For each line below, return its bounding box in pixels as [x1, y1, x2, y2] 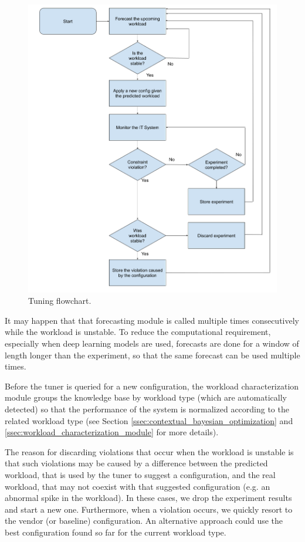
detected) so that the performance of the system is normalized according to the [5, 402, 289, 415]
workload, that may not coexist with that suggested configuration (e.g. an [5, 480, 270, 492]
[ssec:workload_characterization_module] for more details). [5, 426, 219, 438]
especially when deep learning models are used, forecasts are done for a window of [5, 337, 299, 349]
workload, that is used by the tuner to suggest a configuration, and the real [5, 468, 276, 480]
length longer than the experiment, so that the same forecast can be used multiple [5, 348, 300, 361]
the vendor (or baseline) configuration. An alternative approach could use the [5, 514, 283, 527]
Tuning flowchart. [28, 294, 91, 307]
